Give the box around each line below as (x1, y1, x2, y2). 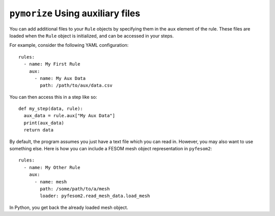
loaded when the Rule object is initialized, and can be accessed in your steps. (9, 33, 174, 39)
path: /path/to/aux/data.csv (40, 83, 113, 89)
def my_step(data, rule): (18, 106, 84, 112)
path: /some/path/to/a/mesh (40, 186, 110, 192)
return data (23, 127, 53, 133)
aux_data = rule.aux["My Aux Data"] (23, 113, 116, 119)
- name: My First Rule (23, 61, 80, 67)
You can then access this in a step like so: (9, 94, 97, 100)
